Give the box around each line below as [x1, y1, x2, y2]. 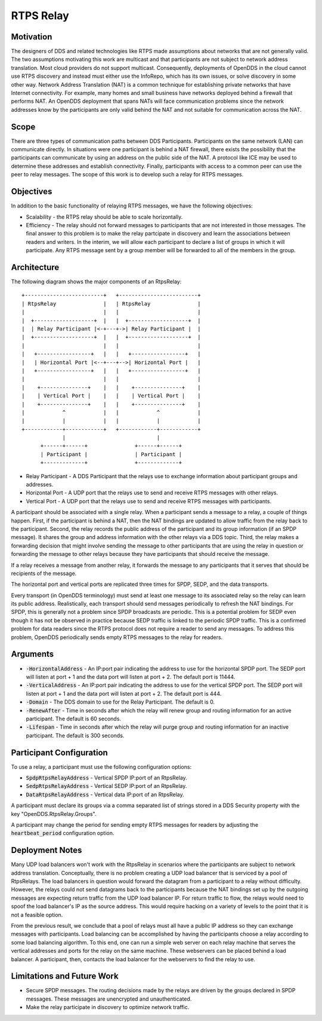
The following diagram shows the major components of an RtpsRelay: [11, 278, 182, 285]
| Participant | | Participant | [40, 451, 182, 457]
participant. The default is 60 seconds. [26, 715, 122, 722]
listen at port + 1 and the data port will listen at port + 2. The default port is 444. [26, 690, 222, 697]
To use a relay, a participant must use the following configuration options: [11, 763, 192, 771]
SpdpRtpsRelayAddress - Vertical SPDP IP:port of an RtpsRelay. [26, 774, 187, 781]
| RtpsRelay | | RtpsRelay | [21, 300, 201, 307]
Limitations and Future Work [11, 971, 119, 982]
